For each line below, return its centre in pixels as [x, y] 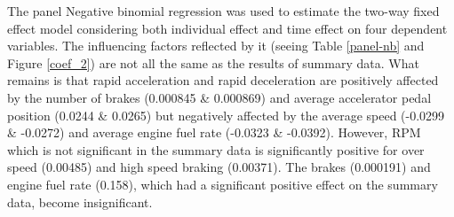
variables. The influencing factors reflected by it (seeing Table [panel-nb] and [216, 46]
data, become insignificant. [80, 201]
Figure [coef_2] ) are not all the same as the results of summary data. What [213, 62]
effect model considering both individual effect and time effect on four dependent [227, 28]
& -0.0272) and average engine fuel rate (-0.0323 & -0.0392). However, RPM [214, 132]
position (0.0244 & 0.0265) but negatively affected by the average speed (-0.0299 [226, 115]
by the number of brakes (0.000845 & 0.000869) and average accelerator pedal [219, 97]
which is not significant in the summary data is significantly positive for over [216, 149]
